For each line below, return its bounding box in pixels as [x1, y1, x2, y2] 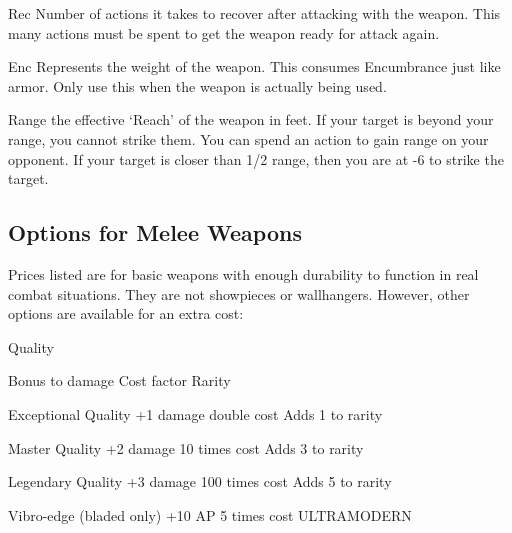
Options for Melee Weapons [8, 217, 302, 248]
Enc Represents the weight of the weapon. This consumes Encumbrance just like [8, 56, 501, 77]
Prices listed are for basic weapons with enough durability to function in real [8, 263, 479, 284]
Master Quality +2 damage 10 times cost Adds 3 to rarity [8, 437, 364, 458]
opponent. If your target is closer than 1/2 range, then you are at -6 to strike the [8, 148, 504, 169]
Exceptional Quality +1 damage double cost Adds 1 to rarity [8, 403, 383, 424]
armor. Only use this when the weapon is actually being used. [8, 75, 387, 96]
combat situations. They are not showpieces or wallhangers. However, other [8, 283, 470, 304]
